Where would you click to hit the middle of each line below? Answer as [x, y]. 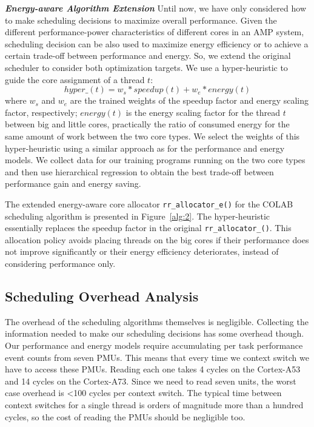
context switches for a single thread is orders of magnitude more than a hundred [154, 404]
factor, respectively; [41, 112]
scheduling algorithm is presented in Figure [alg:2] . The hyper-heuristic [138, 216]
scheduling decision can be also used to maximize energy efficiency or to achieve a [157, 43]
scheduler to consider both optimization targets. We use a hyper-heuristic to [146, 67]
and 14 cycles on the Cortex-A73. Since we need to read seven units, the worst [151, 381]
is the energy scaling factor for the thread [203, 112]
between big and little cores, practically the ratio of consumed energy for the [147, 124]
